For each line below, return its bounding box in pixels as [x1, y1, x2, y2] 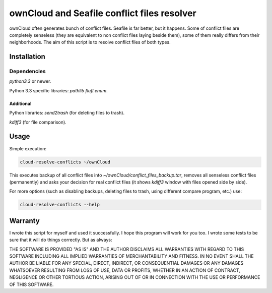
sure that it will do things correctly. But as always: [9, 237, 112, 243]
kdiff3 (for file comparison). [9, 119, 66, 125]
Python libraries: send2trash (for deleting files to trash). [9, 110, 125, 116]
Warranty [9, 216, 40, 225]
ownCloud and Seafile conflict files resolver [9, 8, 196, 19]
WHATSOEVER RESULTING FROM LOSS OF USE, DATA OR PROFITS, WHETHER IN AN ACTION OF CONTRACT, [9, 267, 240, 273]
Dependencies [9, 68, 46, 75]
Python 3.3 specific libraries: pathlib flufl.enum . [9, 87, 108, 93]
